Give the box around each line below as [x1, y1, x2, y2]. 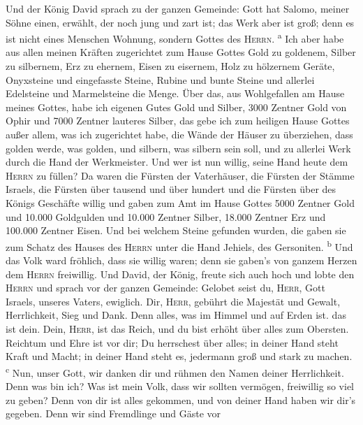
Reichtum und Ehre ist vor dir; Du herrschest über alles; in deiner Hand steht [6, 335, 339, 350]
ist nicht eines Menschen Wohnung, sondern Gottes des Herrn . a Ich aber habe [6, 29, 344, 45]
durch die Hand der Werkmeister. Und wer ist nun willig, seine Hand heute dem [6, 154, 348, 169]
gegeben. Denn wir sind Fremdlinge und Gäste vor [6, 406, 221, 421]
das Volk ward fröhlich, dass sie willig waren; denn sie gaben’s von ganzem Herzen [6, 253, 357, 267]
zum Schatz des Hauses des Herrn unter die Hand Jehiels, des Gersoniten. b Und [6, 237, 353, 254]
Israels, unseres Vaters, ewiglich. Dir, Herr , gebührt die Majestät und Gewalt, [6, 294, 341, 308]
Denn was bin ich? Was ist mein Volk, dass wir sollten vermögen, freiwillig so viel [6, 379, 354, 393]
